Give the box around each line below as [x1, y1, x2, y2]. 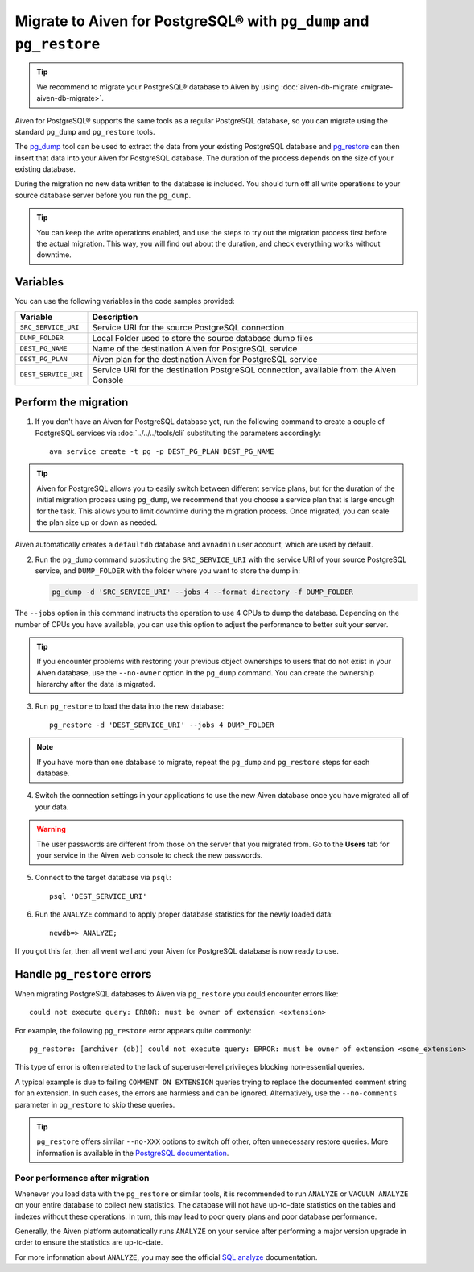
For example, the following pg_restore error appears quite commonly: [14, 1025, 252, 1035]
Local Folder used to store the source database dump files [92, 332, 314, 343]
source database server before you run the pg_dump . [14, 190, 192, 200]
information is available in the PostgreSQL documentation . [36, 1148, 229, 1158]
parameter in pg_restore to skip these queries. [14, 1099, 175, 1109]
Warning [36, 825, 66, 834]
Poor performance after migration [14, 1172, 150, 1183]
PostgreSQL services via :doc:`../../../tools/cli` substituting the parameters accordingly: [35, 428, 322, 438]
